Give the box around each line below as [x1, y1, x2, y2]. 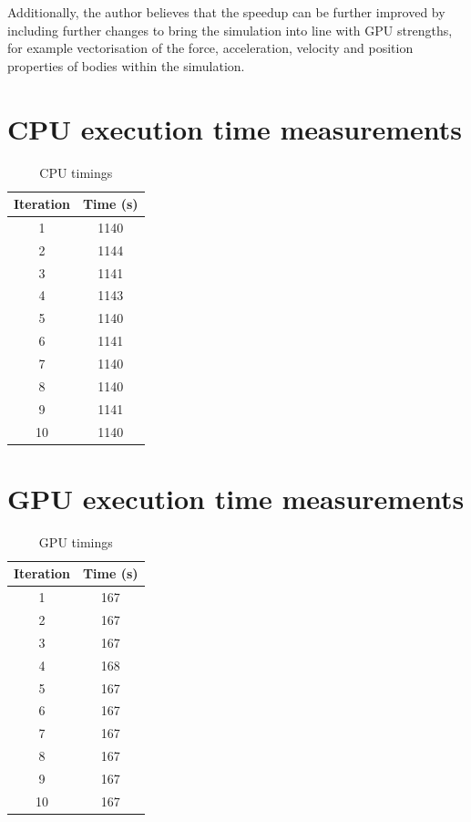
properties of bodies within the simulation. [7, 56, 245, 75]
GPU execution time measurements [7, 479, 465, 516]
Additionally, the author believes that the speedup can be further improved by [7, 3, 445, 21]
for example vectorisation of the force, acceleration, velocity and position [7, 38, 414, 57]
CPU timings [39, 162, 113, 182]
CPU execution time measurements [7, 109, 463, 147]
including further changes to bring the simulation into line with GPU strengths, [7, 20, 453, 39]
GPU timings [38, 532, 113, 551]
